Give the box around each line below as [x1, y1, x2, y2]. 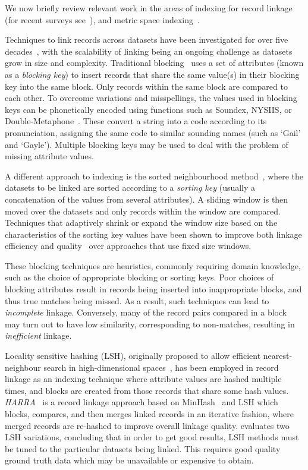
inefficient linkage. [5, 329, 72, 342]
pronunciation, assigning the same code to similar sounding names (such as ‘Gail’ [5, 126, 301, 138]
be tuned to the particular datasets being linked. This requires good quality [5, 442, 281, 455]
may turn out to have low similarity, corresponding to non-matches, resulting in [5, 317, 295, 330]
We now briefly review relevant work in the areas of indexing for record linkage [5, 2, 293, 14]
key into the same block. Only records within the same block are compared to [5, 80, 288, 92]
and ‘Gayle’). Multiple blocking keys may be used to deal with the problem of [5, 138, 288, 150]
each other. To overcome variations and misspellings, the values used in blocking [5, 92, 297, 104]
